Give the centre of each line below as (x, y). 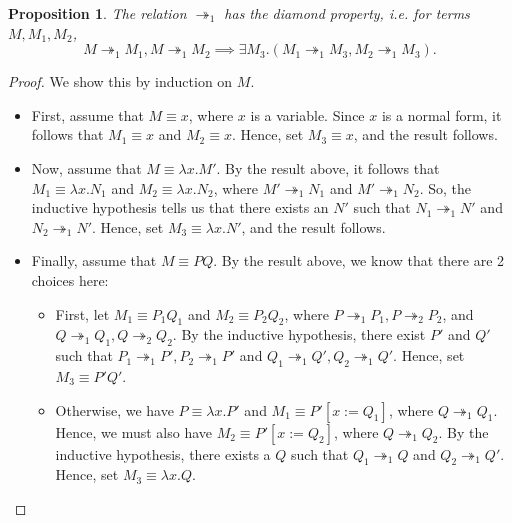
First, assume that (87, 114)
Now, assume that (86, 167)
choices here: (70, 279)
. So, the (445, 187)
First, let (82, 313)
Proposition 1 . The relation (97, 13)
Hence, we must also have (134, 431)
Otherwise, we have (114, 409)
